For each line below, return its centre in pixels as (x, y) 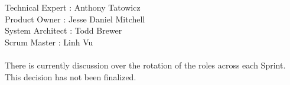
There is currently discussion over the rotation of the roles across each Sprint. (145, 65)
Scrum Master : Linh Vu (49, 42)
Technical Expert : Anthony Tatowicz (73, 7)
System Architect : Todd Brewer (63, 30)
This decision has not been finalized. (71, 76)
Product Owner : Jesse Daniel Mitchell (75, 19)
